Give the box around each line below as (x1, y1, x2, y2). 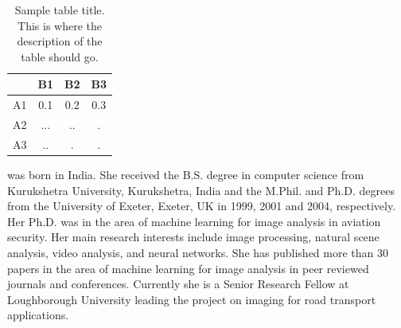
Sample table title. (14, 2, 105, 18)
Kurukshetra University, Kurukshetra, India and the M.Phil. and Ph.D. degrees (7, 182, 395, 198)
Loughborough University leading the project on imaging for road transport (7, 291, 376, 307)
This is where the (18, 17, 102, 33)
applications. (7, 307, 69, 323)
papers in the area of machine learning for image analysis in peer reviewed (7, 260, 369, 276)
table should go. (21, 48, 99, 64)
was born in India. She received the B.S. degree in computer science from (7, 166, 364, 182)
